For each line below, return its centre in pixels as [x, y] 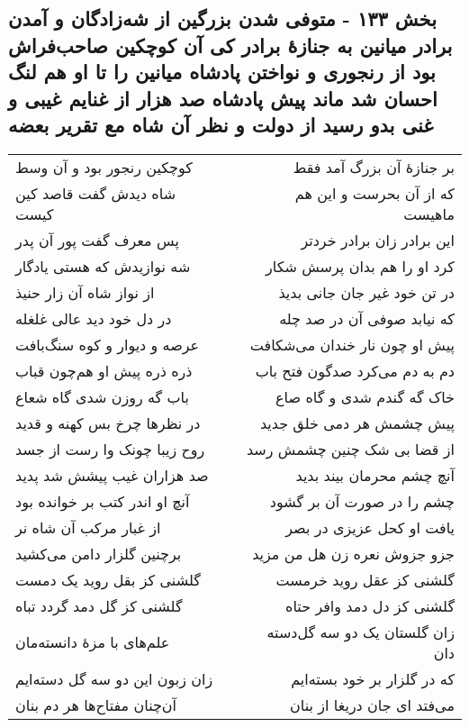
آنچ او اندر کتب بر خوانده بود [103, 501]
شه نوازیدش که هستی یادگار [103, 266]
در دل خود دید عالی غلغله [94, 318]
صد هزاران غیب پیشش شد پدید [112, 475]
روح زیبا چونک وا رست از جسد [110, 449]
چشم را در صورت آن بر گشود [362, 501]
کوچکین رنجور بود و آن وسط [104, 167]
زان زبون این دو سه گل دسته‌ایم [114, 678]
